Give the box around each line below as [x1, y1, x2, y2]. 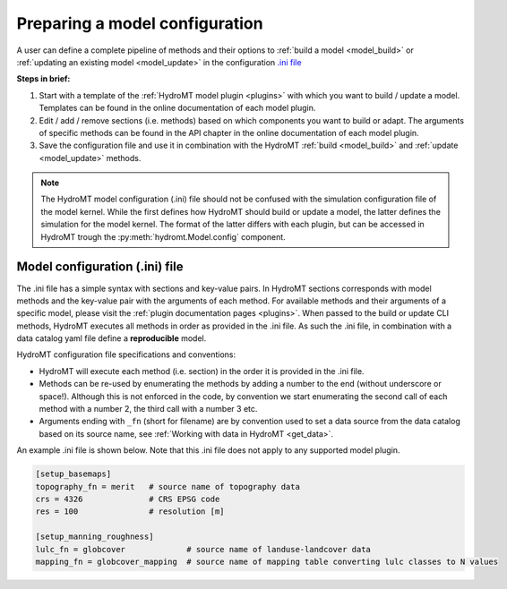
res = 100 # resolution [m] [35, 507, 225, 516]
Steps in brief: [16, 73, 71, 84]
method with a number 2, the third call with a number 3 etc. [39, 404, 258, 414]
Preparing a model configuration [16, 13, 263, 33]
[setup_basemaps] [35, 469, 112, 479]
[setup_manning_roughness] [35, 532, 154, 542]
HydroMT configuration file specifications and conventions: [16, 349, 236, 360]
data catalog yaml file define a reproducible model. [16, 333, 207, 344]
